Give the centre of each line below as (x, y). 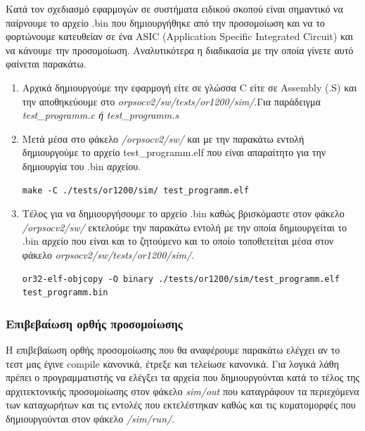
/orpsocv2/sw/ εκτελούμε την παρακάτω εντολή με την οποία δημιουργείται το (185, 227)
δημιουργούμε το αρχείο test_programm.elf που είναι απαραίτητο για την (174, 152)
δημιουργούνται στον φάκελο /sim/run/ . (90, 418)
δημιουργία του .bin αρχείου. (82, 166)
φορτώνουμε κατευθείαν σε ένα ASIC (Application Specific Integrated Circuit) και (179, 36)
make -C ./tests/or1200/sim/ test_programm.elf (135, 190)
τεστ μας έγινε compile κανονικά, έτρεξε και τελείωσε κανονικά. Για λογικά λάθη (172, 363)
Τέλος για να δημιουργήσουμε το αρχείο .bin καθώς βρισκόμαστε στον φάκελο (183, 213)
